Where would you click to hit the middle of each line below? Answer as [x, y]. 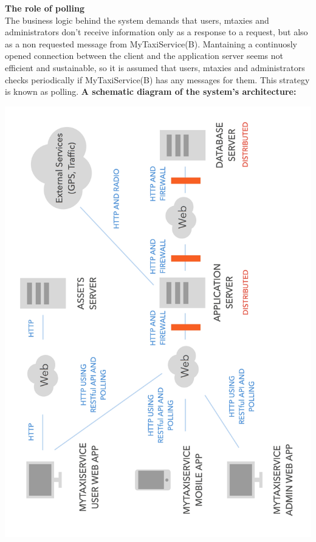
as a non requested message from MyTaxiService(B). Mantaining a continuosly [151, 43]
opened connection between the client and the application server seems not [144, 56]
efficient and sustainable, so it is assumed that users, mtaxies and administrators [155, 67]
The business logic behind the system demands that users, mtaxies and [137, 20]
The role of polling [45, 8]
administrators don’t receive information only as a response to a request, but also [156, 32]
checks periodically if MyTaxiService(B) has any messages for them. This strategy [157, 79]
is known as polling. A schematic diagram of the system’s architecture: [151, 91]
